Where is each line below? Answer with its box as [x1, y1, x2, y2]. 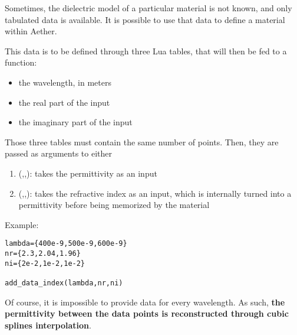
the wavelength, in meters [18, 76, 112, 88]
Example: [5, 218, 39, 230]
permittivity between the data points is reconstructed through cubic [5, 307, 289, 320]
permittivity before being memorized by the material [18, 199, 210, 211]
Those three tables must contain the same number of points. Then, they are [5, 135, 279, 148]
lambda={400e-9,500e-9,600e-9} [5, 239, 127, 248]
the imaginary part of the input [18, 116, 133, 128]
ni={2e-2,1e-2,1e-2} [5, 259, 85, 268]
